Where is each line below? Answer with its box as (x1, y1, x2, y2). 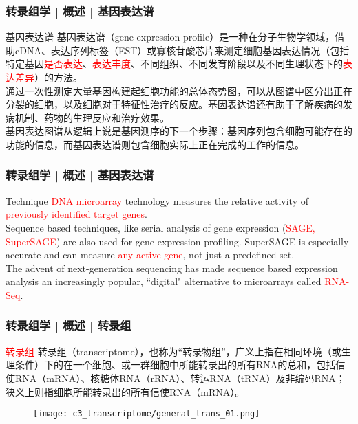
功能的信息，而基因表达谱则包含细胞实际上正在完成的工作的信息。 (6, 137, 304, 151)
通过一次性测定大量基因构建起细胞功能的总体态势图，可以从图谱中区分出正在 (6, 83, 352, 98)
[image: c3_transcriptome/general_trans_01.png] (33, 409, 260, 419)
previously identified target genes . (6, 207, 147, 221)
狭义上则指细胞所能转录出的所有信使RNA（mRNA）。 (6, 384, 245, 399)
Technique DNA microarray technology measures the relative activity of (6, 193, 308, 208)
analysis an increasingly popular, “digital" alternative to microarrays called (6, 274, 322, 289)
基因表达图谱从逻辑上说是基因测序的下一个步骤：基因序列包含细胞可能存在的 (6, 124, 352, 138)
